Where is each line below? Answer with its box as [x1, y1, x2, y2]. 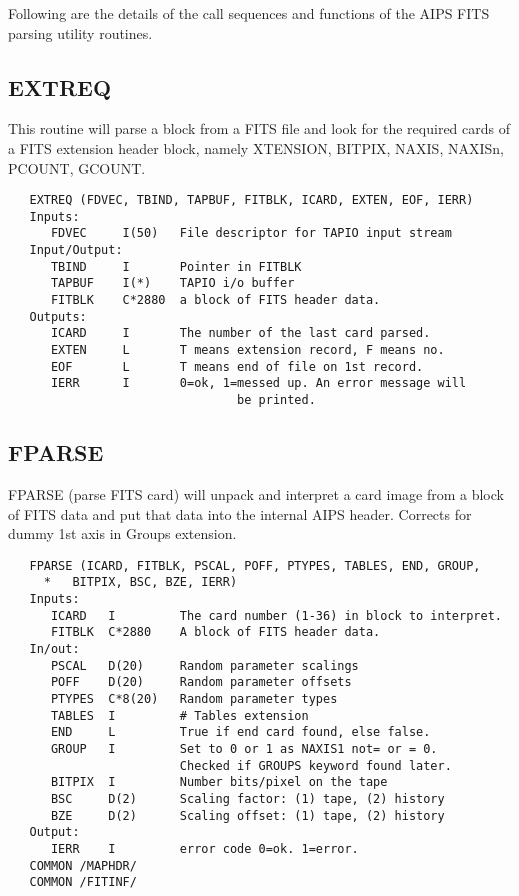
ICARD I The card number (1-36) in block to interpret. [50, 608, 502, 623]
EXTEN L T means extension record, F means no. [50, 343, 445, 358]
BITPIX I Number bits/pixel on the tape [50, 775, 388, 790]
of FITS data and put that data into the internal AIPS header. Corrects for [8, 503, 472, 524]
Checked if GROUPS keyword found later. [179, 758, 452, 773]
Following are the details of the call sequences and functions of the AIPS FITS [8, 3, 490, 23]
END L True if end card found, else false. [50, 725, 431, 740]
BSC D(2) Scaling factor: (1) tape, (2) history [50, 791, 445, 806]
